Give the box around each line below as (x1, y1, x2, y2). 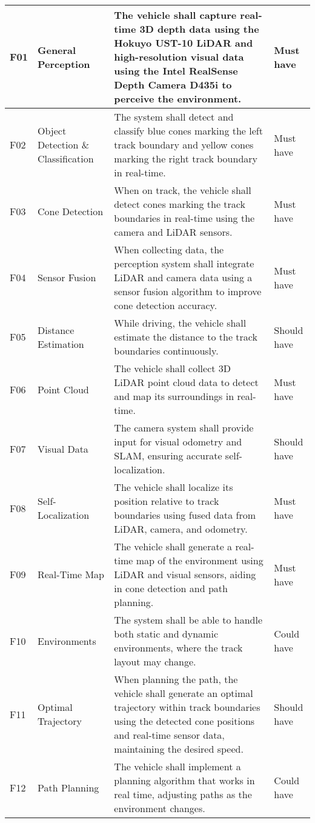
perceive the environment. (114, 92, 242, 105)
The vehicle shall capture (114, 8, 237, 22)
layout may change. (114, 655, 196, 668)
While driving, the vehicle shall (114, 316, 247, 330)
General (37, 42, 76, 57)
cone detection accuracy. (114, 298, 217, 312)
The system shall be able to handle (114, 613, 263, 627)
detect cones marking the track (114, 197, 245, 211)
